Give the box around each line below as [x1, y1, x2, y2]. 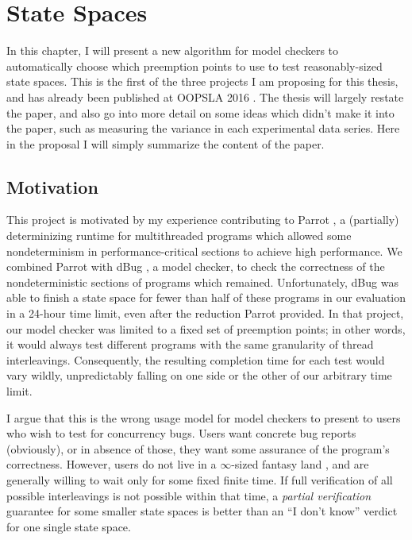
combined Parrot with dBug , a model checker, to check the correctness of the [6, 258, 385, 275]
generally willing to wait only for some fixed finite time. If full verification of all [6, 471, 393, 488]
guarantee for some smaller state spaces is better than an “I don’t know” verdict [6, 503, 398, 519]
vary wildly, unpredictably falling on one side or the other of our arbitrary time [6, 367, 392, 384]
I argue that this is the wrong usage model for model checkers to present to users [6, 409, 401, 426]
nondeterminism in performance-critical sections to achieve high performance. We [6, 242, 402, 259]
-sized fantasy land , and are [231, 456, 369, 472]
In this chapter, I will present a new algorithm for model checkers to [6, 42, 339, 59]
